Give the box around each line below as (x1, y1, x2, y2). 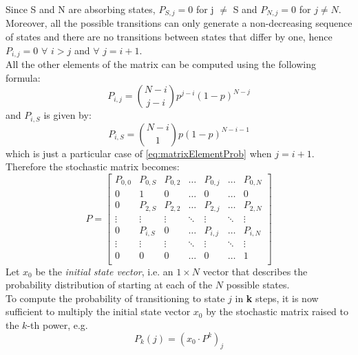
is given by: (43, 108, 92, 122)
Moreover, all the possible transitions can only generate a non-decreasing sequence (6, 16, 352, 30)
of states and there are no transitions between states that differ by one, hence (6, 30, 333, 44)
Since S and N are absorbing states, (6, 2, 156, 16)
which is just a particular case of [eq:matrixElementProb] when (6, 146, 272, 160)
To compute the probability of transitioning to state (6, 290, 225, 305)
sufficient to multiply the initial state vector (6, 304, 191, 319)
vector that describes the (202, 264, 308, 278)
